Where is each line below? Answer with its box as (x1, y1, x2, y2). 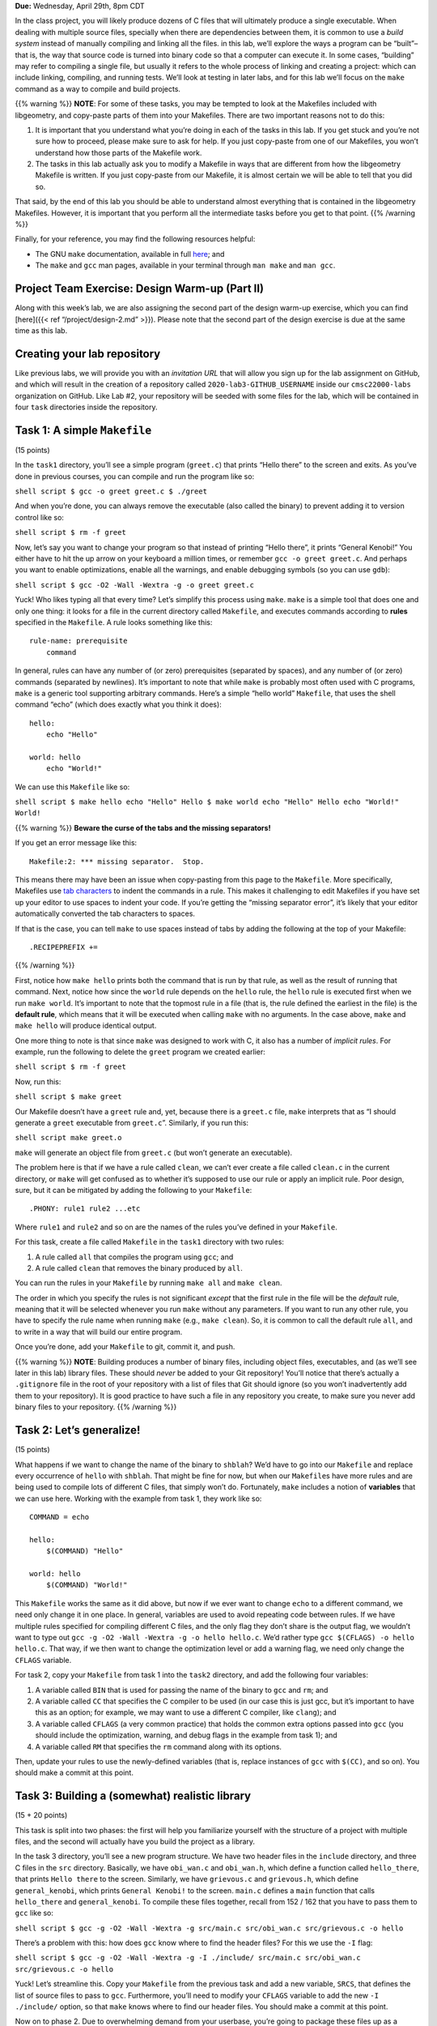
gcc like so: (15, 1908, 54, 1918)
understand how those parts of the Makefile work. (35, 147, 202, 157)
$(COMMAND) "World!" (45, 1580, 128, 1590)
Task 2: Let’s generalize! (15, 1423, 141, 1438)
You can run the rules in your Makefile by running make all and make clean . (15, 1278, 282, 1288)
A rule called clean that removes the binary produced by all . (35, 1263, 243, 1272)
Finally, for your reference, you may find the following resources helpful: (15, 234, 256, 244)
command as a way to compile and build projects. (15, 83, 181, 93)
